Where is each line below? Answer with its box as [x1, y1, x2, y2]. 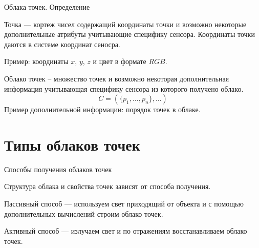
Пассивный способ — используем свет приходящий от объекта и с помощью [4, 198, 244, 209]
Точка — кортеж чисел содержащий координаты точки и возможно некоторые [4, 18, 247, 29]
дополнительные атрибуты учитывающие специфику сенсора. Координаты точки [4, 29, 255, 39]
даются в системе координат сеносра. [4, 38, 120, 49]
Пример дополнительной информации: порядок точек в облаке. [4, 104, 201, 115]
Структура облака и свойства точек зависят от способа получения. [4, 181, 211, 192]
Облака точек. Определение [4, 2, 90, 12]
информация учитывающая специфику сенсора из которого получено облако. [4, 83, 244, 94]
